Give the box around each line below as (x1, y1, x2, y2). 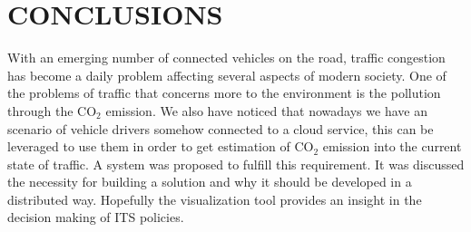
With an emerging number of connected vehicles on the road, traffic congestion (7, 48, 446, 67)
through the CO (7, 101, 97, 120)
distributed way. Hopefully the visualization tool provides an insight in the (7, 189, 422, 208)
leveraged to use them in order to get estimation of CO (7, 137, 314, 156)
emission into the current (322, 137, 462, 156)
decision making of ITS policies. (7, 208, 184, 227)
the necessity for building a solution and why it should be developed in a (7, 172, 412, 191)
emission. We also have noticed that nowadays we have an (105, 101, 427, 120)
